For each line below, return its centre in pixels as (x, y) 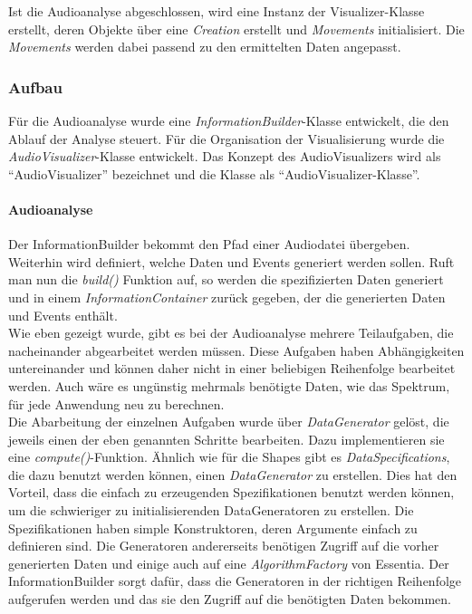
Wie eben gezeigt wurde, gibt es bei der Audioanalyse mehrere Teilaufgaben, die (231, 333)
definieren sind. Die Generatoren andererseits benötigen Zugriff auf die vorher (224, 546)
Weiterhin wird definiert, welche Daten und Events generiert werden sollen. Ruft (231, 261)
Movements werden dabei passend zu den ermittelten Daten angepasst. (205, 47)
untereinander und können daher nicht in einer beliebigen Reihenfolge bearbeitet (232, 368)
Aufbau (35, 86)
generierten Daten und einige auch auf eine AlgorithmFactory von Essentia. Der (229, 563)
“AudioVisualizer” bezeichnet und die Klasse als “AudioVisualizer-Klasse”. (214, 173)
